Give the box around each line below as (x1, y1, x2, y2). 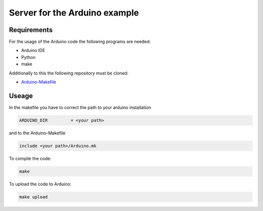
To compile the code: (9, 156, 52, 161)
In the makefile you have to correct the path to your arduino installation (9, 105, 151, 110)
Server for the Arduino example (9, 7, 139, 18)
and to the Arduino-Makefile (9, 130, 66, 136)
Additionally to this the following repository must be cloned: (9, 70, 129, 76)
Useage (9, 91, 33, 100)
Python (21, 54, 36, 60)
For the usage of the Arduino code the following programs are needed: (9, 39, 151, 45)
